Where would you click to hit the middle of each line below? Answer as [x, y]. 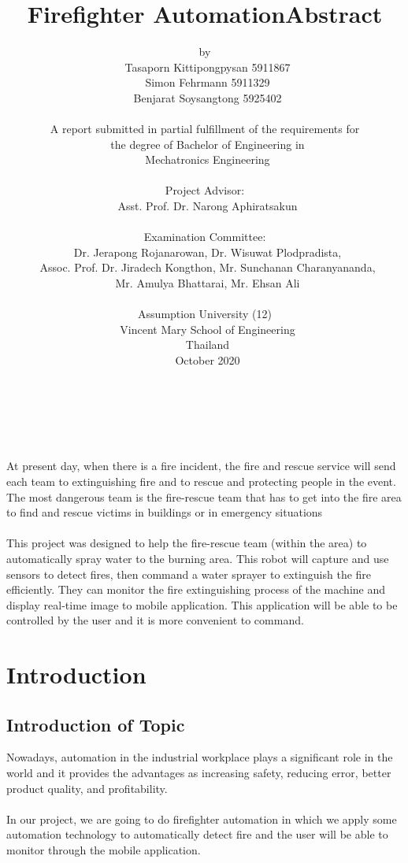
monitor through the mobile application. [104, 850]
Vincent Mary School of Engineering [208, 329]
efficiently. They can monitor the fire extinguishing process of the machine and [196, 589]
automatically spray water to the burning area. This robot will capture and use [198, 558]
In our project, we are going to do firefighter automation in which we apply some [202, 819]
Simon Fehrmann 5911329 [208, 82]
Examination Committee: [205, 237]
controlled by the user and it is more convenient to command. [155, 620]
